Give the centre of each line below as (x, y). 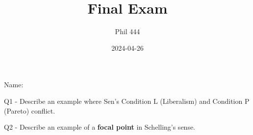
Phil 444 (127, 31)
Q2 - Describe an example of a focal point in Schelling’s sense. (100, 127)
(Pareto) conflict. (30, 110)
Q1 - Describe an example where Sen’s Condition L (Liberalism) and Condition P (127, 101)
